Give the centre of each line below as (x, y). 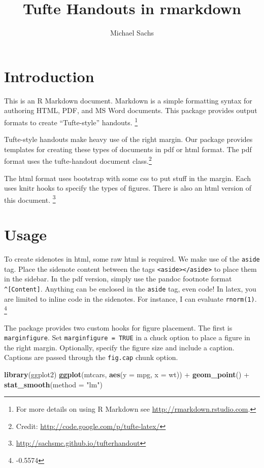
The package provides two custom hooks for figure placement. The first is (118, 327)
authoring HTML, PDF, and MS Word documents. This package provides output (131, 110)
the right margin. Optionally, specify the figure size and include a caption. (119, 347)
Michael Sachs (132, 33)
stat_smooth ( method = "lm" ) (53, 384)
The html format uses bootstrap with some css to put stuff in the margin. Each (128, 178)
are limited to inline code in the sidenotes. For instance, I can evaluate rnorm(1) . (130, 298)
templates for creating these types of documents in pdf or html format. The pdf (128, 149)
